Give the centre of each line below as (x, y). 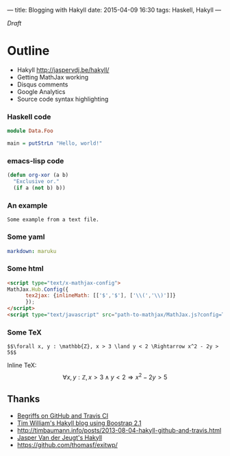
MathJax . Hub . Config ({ (38, 289)
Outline (28, 51)
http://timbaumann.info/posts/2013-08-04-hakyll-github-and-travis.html (119, 430)
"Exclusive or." (36, 182)
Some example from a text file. (53, 220)
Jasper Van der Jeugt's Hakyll (60, 437)
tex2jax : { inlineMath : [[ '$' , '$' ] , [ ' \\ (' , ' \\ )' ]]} (100, 296)
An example (27, 205)
